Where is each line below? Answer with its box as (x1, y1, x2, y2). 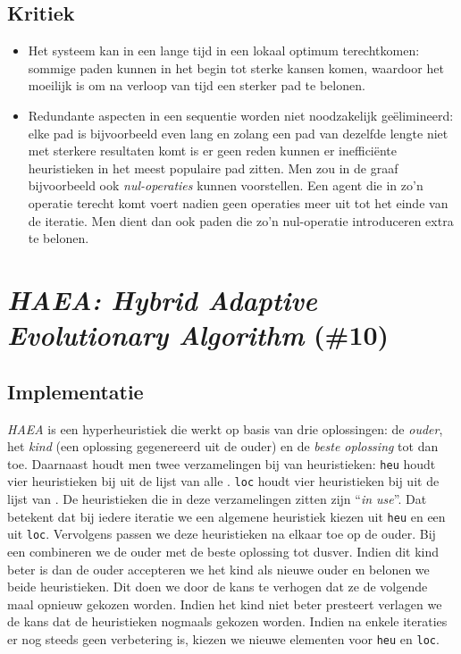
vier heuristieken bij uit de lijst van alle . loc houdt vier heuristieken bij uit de (7, 472, 440, 490)
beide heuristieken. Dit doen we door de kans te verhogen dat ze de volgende (7, 577, 428, 596)
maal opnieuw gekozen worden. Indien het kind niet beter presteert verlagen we (7, 594, 442, 613)
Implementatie (7, 377, 144, 405)
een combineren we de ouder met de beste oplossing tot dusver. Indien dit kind (7, 541, 440, 560)
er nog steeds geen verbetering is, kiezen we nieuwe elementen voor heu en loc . (7, 629, 440, 648)
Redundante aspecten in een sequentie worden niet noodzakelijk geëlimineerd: (28, 105, 454, 124)
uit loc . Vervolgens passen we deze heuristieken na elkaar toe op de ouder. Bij (7, 524, 436, 543)
